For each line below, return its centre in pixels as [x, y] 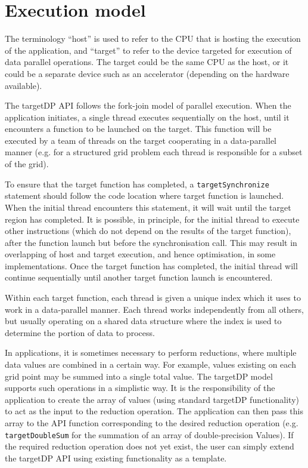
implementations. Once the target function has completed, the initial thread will [151, 265]
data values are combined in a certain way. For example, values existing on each [150, 364]
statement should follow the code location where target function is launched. [144, 195]
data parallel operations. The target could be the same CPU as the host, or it [147, 62]
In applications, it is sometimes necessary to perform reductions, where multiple [151, 352]
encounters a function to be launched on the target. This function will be [138, 129]
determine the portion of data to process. [80, 332]
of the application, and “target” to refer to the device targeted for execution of [148, 50]
